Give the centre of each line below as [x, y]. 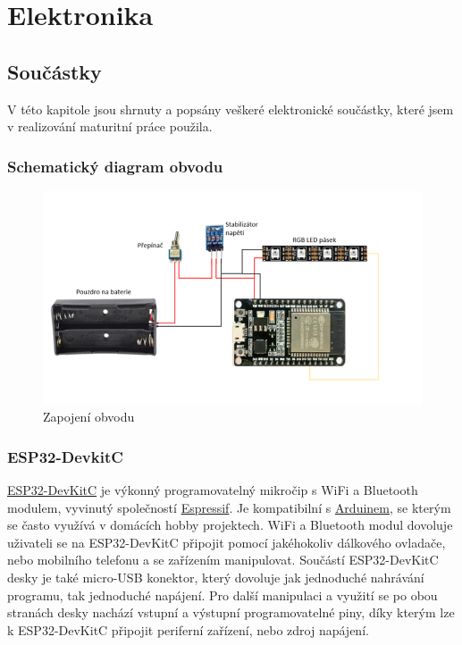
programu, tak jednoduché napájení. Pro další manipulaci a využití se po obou [223, 595]
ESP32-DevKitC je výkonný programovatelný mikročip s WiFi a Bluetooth [213, 490]
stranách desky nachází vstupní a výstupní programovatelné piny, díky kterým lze [231, 612]
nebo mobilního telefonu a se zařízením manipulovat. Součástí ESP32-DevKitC [223, 560]
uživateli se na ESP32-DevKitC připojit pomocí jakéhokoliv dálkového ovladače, [227, 542]
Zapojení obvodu [89, 417]
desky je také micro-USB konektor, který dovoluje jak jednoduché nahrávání [216, 577]
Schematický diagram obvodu [115, 166]
